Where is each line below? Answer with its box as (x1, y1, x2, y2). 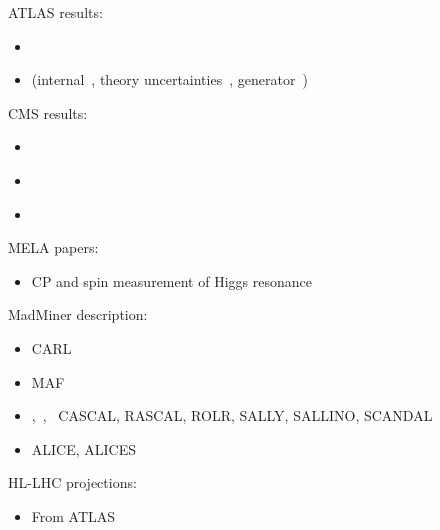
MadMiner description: (8, 304, 148, 325)
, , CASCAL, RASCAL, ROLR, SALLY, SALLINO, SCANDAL (31, 405, 433, 426)
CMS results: (8, 102, 88, 123)
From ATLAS (31, 505, 116, 526)
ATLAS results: (8, 2, 103, 22)
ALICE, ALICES (31, 438, 137, 459)
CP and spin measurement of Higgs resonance (31, 270, 312, 291)
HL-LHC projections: (8, 472, 137, 493)
